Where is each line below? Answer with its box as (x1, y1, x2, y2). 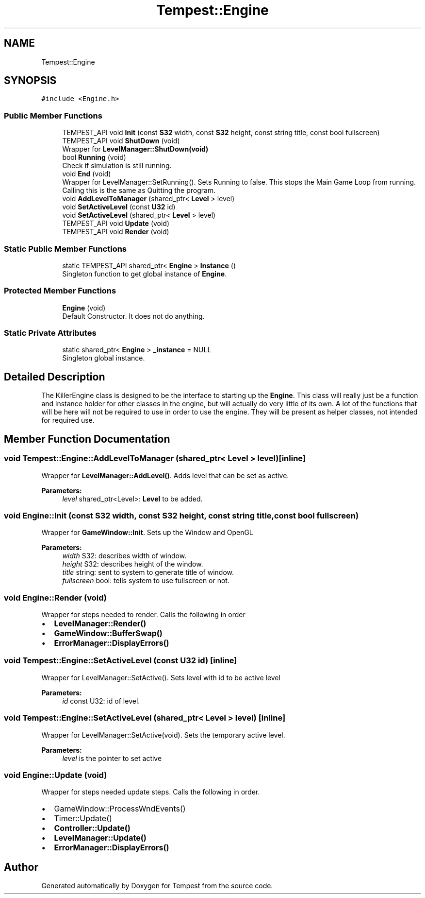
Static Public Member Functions (4, 243, 127, 254)
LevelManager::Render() (54, 619, 147, 628)
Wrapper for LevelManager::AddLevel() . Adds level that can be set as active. (41, 471, 289, 480)
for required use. (41, 416, 95, 425)
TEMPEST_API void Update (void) (62, 219, 170, 228)
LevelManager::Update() (54, 833, 147, 843)
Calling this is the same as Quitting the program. (62, 186, 216, 195)
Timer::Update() (54, 813, 112, 824)
